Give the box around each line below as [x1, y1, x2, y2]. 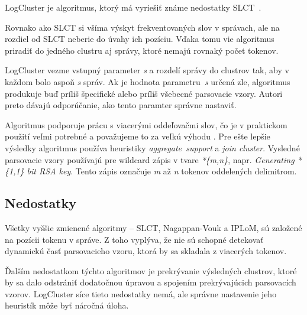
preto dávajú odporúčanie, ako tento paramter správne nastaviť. [5, 99, 237, 111]
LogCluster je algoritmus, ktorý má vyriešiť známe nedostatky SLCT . [5, 1, 261, 13]
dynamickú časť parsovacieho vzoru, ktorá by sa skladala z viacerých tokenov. [5, 245, 287, 257]
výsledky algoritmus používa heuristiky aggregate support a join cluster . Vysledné [5, 141, 300, 154]
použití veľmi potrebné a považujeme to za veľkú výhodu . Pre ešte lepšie [5, 130, 270, 142]
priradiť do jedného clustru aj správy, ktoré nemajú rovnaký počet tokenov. [5, 44, 279, 56]
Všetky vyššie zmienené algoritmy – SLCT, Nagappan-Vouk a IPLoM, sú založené [5, 221, 302, 233]
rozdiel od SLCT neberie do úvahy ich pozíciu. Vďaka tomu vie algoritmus [5, 33, 274, 45]
